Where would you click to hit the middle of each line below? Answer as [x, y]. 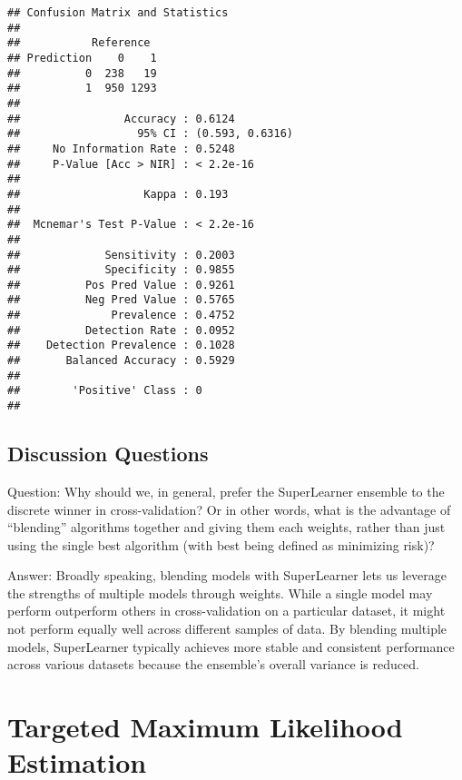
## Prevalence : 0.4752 [121, 316]
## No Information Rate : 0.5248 [121, 148]
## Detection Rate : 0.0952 [121, 330]
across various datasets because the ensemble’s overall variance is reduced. [213, 664]
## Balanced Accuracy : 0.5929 [121, 361]
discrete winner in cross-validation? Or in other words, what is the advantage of [229, 509]
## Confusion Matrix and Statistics [118, 13]
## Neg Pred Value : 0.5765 [121, 300]
